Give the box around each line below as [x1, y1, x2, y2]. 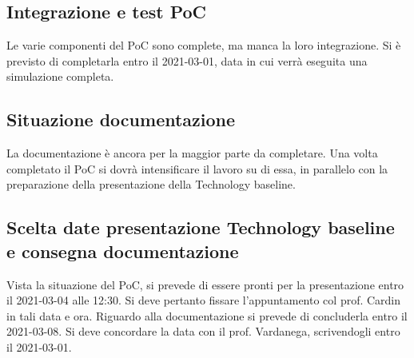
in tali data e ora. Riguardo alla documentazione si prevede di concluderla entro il [6, 307, 408, 324]
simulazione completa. [6, 68, 114, 85]
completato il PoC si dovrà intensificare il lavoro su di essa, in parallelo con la [6, 160, 388, 177]
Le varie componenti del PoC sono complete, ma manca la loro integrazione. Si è [6, 37, 401, 54]
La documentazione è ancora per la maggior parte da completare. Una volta [6, 145, 378, 161]
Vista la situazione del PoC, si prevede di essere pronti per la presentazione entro [6, 276, 404, 292]
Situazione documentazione [6, 107, 236, 132]
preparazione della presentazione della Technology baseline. [6, 176, 296, 193]
